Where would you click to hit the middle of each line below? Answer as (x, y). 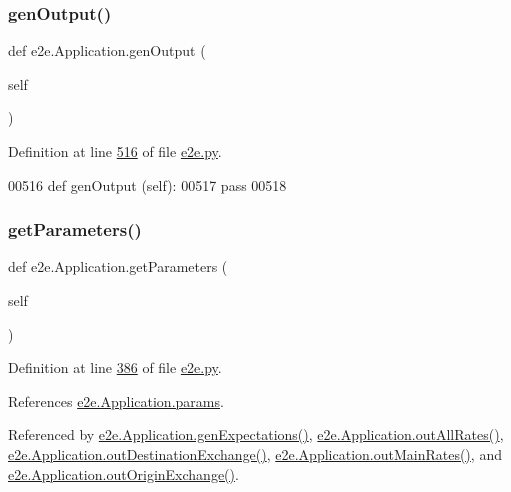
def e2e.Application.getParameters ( (118, 266)
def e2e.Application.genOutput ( (107, 50)
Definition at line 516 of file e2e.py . (115, 151)
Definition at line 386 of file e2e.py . (115, 367)
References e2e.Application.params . (116, 400)
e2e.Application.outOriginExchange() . (123, 473)
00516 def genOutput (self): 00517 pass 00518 (147, 184)
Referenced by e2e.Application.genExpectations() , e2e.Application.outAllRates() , (256, 434)
